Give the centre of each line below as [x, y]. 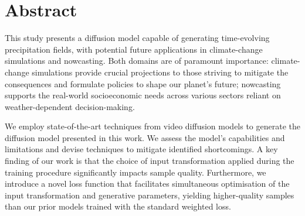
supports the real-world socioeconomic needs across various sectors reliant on [143, 95]
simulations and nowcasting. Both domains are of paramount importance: [137, 61]
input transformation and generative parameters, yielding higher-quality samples [150, 195]
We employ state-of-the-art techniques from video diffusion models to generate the [152, 126]
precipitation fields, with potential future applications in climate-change [134, 49]
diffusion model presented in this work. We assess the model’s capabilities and [145, 137]
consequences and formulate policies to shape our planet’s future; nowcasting [143, 83]
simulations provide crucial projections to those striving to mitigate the [160, 72]
